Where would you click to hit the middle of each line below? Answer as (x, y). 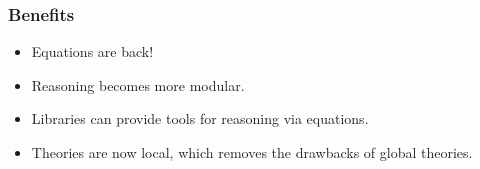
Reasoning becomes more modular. (138, 84)
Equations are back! (92, 51)
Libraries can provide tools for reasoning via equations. (200, 118)
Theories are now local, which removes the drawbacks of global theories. (252, 152)
